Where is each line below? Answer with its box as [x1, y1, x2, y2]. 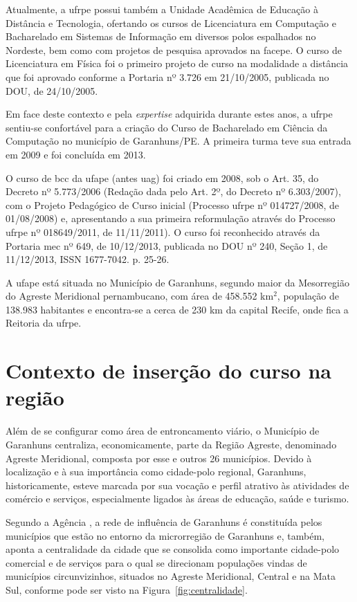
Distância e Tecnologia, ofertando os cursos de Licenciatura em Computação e [6, 15, 336, 30]
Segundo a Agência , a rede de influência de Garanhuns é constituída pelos [6, 514, 322, 529]
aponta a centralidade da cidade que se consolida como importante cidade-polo [6, 542, 340, 556]
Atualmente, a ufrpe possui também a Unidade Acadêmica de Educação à [6, 2, 318, 16]
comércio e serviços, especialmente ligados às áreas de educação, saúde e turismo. [6, 491, 349, 506]
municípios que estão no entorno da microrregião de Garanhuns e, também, [6, 528, 324, 542]
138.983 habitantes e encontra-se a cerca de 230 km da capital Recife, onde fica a [6, 302, 349, 316]
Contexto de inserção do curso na [6, 356, 331, 385]
